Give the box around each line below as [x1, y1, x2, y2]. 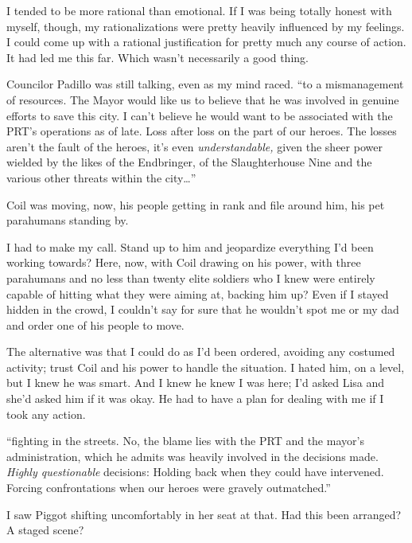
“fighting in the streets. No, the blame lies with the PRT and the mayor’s [6, 432, 364, 449]
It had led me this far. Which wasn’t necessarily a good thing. [6, 49, 309, 65]
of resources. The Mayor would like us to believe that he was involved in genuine [6, 91, 399, 107]
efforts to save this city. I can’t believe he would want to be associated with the [6, 107, 393, 123]
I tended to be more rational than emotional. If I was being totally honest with [6, 2, 392, 18]
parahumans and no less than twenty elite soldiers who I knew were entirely [6, 269, 375, 286]
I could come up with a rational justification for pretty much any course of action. [6, 33, 406, 50]
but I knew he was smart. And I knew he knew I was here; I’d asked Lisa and [6, 374, 385, 391]
